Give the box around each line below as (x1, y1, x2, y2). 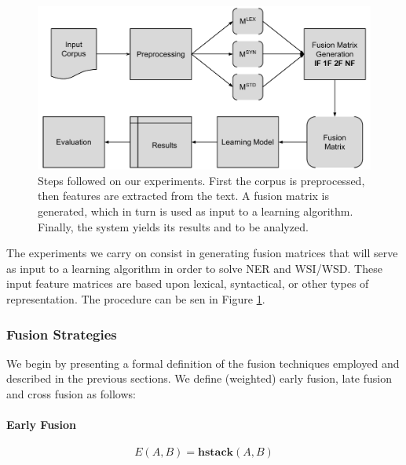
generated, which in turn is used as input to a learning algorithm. (38, 203, 353, 220)
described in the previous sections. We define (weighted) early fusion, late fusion (6, 370, 392, 387)
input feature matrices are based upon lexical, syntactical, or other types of (6, 275, 369, 292)
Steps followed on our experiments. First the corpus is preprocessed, (38, 172, 365, 188)
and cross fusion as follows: (6, 386, 136, 402)
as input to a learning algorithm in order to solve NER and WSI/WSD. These (6, 260, 382, 276)
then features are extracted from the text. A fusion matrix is (38, 187, 330, 204)
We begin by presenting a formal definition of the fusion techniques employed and (6, 354, 400, 371)
